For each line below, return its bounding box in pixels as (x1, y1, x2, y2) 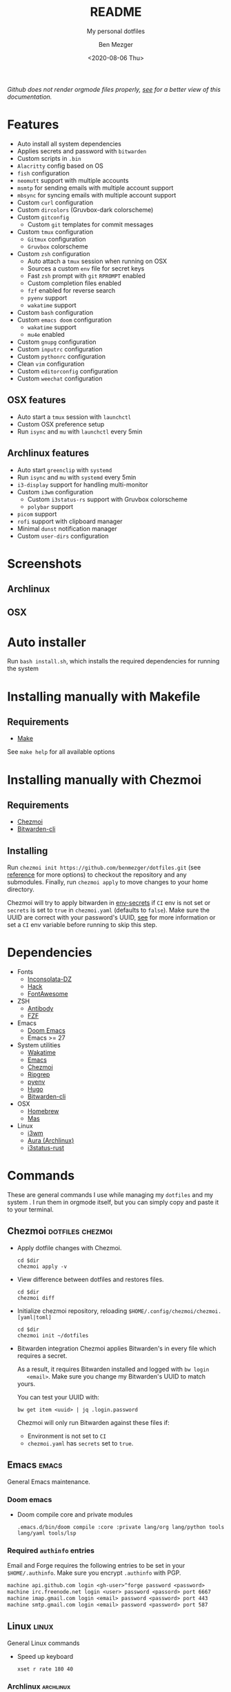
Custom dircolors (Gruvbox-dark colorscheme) (17, 205, 154, 214)
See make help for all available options (7, 748, 115, 756)
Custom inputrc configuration (17, 344, 103, 353)
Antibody (27, 1004, 54, 1013)
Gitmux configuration (27, 235, 86, 243)
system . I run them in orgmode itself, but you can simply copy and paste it (7, 1198, 219, 1207)
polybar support (27, 502, 74, 511)
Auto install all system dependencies (17, 139, 122, 148)
